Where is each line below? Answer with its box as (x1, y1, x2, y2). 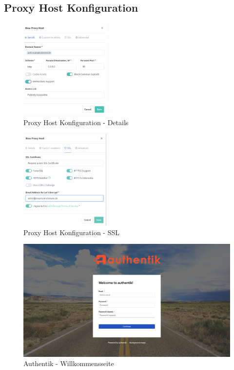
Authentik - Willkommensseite (23, 358, 114, 369)
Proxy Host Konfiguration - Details (23, 117, 129, 127)
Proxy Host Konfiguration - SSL (23, 227, 119, 237)
